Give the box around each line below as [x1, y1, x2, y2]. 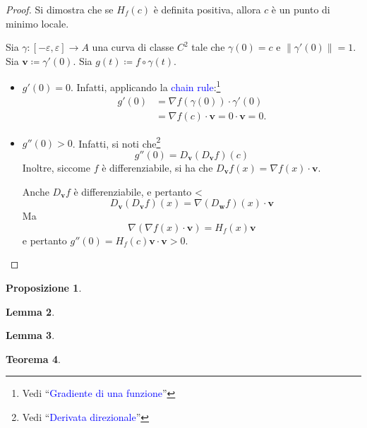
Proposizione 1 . [6, 280, 82, 295]
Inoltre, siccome [22, 160, 90, 174]
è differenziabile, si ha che [102, 160, 213, 174]
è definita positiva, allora [153, 2, 261, 16]
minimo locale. [6, 16, 69, 30]
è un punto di [271, 2, 330, 16]
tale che [191, 40, 225, 54]
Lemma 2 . [6, 304, 55, 319]
